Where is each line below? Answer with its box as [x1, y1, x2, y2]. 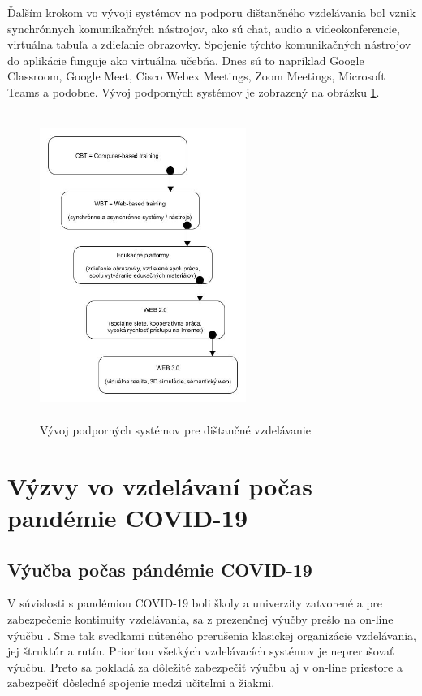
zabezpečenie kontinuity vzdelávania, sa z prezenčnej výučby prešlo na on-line [7, 611, 394, 628]
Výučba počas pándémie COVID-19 [7, 556, 312, 581]
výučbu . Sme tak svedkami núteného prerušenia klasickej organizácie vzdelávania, [7, 626, 416, 643]
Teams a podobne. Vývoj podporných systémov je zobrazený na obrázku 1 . [7, 83, 380, 100]
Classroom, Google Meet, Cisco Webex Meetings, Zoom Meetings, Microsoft [7, 67, 385, 84]
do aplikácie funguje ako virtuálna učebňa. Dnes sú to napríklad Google [7, 51, 364, 68]
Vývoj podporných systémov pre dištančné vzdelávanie [40, 421, 311, 439]
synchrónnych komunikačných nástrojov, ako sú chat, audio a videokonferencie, [7, 19, 400, 37]
